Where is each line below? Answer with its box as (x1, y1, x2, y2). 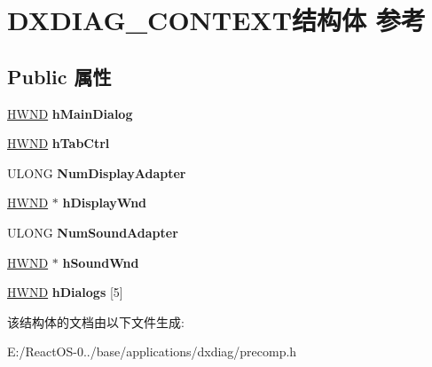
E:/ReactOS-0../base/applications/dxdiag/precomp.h (7, 342, 297, 361)
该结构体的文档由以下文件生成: (7, 312, 185, 331)
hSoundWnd (62, 253, 139, 271)
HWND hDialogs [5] (7, 283, 123, 301)
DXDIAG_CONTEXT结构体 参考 (7, 2, 426, 38)
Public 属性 (7, 62, 112, 90)
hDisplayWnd (62, 193, 147, 212)
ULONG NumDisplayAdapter (7, 163, 186, 182)
